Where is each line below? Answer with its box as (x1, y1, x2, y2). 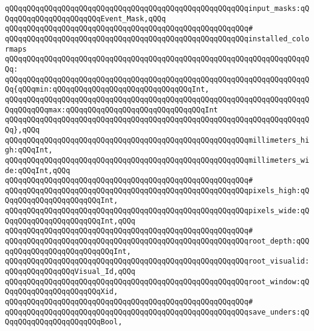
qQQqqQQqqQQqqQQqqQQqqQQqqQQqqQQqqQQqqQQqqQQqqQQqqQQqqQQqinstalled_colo (5, 34, 310, 43)
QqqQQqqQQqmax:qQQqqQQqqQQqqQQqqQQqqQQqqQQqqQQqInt (5, 105, 218, 114)
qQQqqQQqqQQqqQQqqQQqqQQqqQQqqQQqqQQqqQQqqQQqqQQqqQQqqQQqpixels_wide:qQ (5, 206, 310, 216)
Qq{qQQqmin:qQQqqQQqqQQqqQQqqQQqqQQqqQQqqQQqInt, (5, 85, 210, 94)
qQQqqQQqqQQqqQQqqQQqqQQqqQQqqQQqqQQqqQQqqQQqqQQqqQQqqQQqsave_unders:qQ (5, 307, 310, 316)
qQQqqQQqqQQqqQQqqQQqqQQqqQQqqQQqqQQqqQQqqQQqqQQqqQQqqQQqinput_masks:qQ (5, 4, 310, 13)
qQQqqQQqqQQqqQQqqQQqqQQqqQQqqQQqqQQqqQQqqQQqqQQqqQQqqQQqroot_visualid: (5, 257, 310, 266)
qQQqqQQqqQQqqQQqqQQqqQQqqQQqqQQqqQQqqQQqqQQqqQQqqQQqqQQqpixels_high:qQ (5, 186, 310, 195)
